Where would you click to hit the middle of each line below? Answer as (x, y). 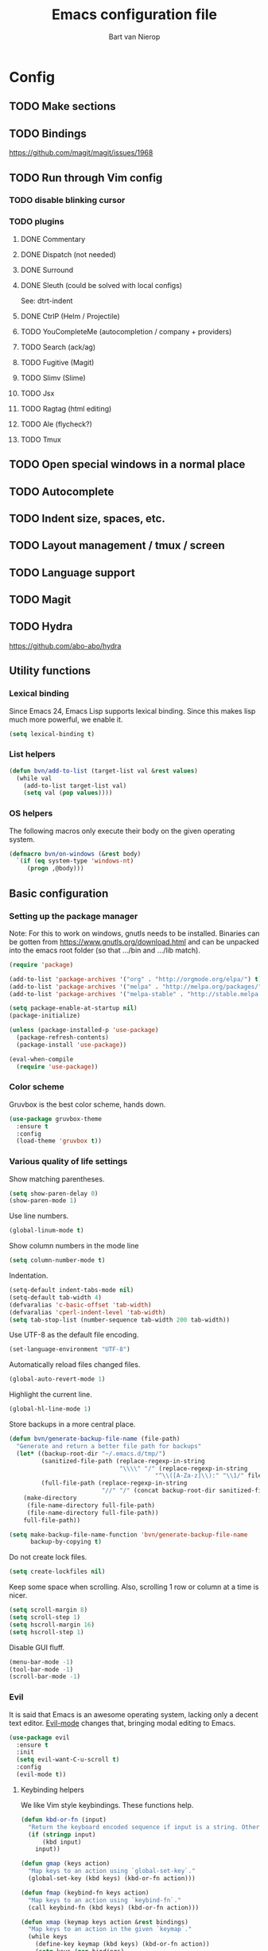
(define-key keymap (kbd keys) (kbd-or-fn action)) (122, 1944)
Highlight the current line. (50, 1395)
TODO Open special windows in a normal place (127, 464)
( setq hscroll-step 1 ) (47, 1632)
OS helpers (31, 813)
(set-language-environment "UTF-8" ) (70, 1349)
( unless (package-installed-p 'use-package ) (84, 1030)
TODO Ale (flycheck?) (56, 424)
